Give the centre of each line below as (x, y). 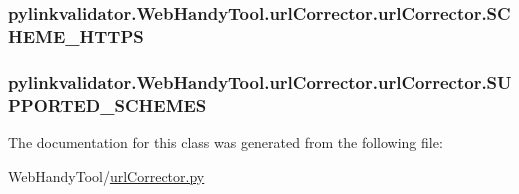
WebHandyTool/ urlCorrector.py (106, 175)
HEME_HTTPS (76, 35)
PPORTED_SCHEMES (107, 104)
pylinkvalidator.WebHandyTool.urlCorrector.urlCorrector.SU (260, 81)
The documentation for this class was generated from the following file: (225, 141)
